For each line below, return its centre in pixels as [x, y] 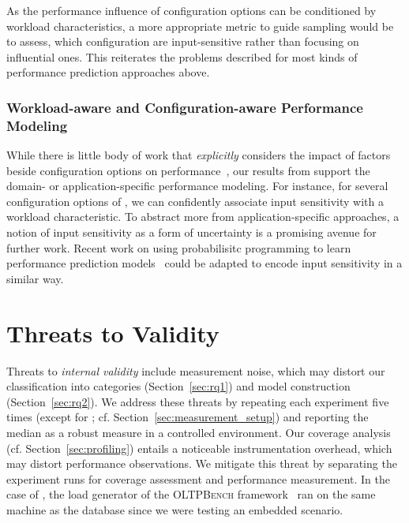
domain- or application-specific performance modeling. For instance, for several [197, 186]
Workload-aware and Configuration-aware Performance [185, 107]
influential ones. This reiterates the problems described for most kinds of [182, 56]
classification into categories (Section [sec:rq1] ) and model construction [178, 386]
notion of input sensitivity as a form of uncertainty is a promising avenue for [191, 232]
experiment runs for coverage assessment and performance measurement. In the [199, 478]
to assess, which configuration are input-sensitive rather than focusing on [183, 41]
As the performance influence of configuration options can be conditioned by [191, 10]
